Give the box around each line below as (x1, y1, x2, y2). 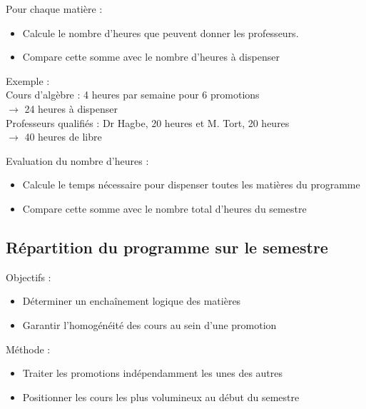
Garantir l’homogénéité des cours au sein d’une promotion (22, 317, 277, 332)
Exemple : (6, 73, 50, 88)
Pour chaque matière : (6, 1, 103, 16)
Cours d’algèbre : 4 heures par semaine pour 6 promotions (6, 87, 260, 102)
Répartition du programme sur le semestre (6, 236, 328, 258)
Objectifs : (6, 269, 51, 284)
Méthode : (6, 341, 51, 356)
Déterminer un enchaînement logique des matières (22, 293, 241, 308)
